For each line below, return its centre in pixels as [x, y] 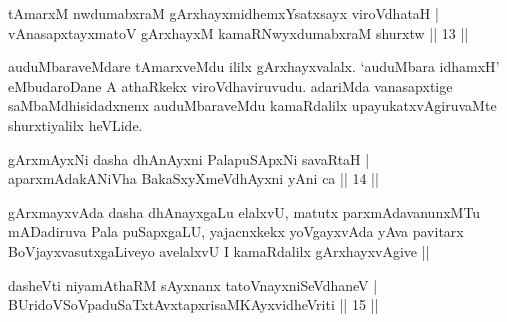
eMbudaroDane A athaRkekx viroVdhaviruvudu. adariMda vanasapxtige [230, 85]
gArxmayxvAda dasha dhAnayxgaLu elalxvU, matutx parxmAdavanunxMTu [244, 211]
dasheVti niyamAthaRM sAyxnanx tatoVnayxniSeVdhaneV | [193, 284]
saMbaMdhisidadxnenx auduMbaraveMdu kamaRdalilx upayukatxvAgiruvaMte [252, 105]
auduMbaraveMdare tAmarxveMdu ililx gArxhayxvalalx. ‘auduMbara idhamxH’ [254, 66]
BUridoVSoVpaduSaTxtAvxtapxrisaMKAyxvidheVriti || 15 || [193, 304]
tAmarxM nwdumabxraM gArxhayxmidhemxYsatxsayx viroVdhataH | [223, 13]
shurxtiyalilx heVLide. [75, 124]
